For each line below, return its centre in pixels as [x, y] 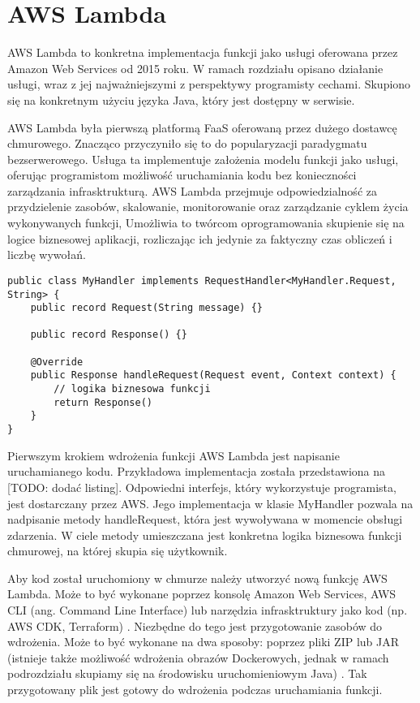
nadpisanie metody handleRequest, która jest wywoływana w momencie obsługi [205, 519]
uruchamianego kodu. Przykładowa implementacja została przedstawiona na [197, 471]
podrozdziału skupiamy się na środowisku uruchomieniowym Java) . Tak [187, 673]
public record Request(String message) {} [146, 308]
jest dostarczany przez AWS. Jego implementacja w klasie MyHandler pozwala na [210, 503]
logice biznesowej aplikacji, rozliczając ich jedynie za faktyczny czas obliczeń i [200, 238]
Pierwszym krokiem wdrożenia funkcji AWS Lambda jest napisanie [174, 455]
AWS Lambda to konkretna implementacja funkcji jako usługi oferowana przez [203, 52]
